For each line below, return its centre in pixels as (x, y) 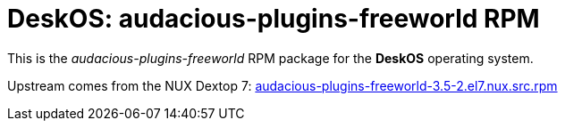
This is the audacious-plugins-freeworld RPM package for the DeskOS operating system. (270, 58)
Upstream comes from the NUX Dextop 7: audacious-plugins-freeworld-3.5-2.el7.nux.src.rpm (282, 85)
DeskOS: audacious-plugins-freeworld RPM (274, 19)
